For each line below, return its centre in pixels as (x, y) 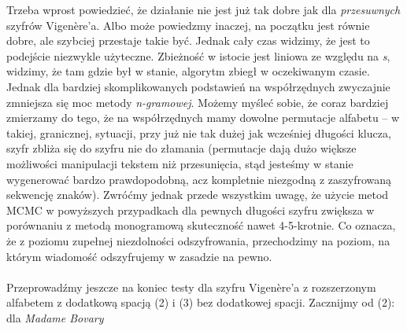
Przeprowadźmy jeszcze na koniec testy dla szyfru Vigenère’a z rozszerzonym (191, 287)
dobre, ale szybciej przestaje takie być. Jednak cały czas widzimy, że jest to (188, 40)
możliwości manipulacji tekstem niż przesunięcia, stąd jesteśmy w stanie (180, 163)
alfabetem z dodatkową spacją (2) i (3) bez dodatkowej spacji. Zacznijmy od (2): (201, 302)
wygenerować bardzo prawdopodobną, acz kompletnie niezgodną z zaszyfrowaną (199, 179)
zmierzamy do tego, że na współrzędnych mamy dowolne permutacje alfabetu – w (203, 118)
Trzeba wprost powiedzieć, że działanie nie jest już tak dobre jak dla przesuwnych (203, 9)
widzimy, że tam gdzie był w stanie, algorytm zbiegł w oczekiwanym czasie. (188, 71)
